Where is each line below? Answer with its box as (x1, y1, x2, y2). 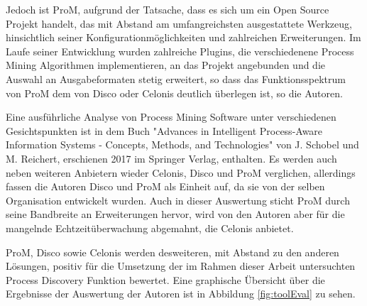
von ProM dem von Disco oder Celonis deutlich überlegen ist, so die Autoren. (6, 85, 343, 100)
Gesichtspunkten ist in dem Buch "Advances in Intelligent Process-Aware (6, 123, 323, 138)
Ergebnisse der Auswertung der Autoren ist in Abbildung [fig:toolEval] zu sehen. (6, 286, 356, 301)
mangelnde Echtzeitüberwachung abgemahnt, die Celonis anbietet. (6, 220, 294, 235)
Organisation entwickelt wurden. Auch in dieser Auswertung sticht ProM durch (6, 192, 350, 207)
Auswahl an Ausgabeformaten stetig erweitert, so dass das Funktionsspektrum (6, 71, 346, 86)
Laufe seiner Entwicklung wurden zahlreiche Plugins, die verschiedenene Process (6, 43, 354, 58)
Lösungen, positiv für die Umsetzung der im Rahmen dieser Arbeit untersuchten (6, 258, 356, 273)
